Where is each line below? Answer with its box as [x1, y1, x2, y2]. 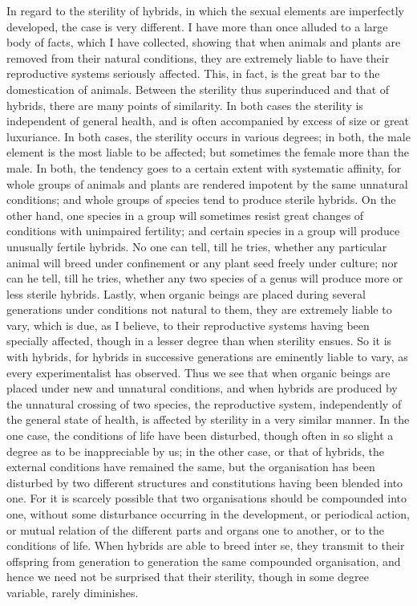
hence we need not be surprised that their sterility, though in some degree [6, 568, 369, 585]
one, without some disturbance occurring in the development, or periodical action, [6, 506, 410, 522]
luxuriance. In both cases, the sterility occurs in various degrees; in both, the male [6, 128, 411, 144]
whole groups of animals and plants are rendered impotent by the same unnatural [6, 175, 408, 192]
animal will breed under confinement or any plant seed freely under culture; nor [6, 254, 399, 270]
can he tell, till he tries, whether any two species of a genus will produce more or [6, 270, 403, 287]
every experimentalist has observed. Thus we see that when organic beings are [6, 364, 391, 380]
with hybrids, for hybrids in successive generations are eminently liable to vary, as [6, 348, 408, 365]
